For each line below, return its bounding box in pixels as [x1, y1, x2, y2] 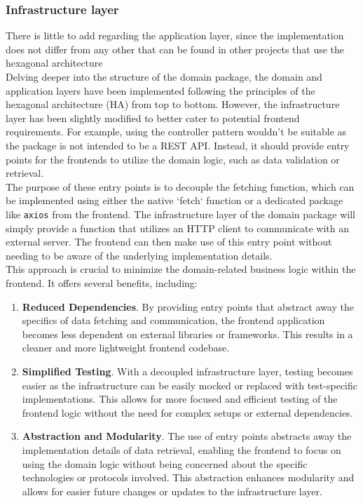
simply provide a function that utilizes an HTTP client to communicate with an [6, 220, 349, 235]
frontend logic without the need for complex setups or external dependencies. [22, 405, 353, 420]
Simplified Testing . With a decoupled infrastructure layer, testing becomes [22, 363, 353, 378]
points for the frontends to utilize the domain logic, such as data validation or [6, 152, 340, 166]
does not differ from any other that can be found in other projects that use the [6, 41, 345, 56]
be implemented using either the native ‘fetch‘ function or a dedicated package [6, 193, 343, 208]
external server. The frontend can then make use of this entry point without [6, 234, 332, 249]
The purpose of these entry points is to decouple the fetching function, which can [6, 179, 355, 194]
